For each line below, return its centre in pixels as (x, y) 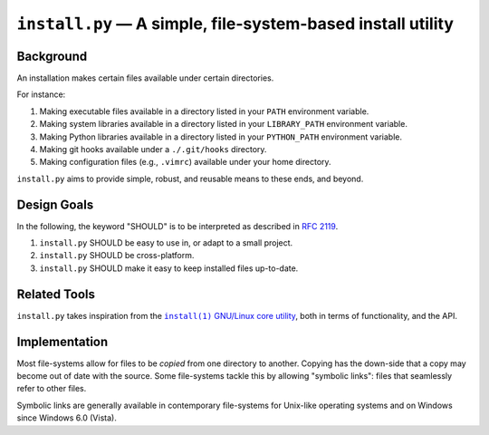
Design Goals (55, 204)
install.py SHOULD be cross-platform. (117, 256)
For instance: (41, 94)
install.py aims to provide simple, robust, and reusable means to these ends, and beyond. (190, 179)
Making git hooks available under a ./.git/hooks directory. (153, 150)
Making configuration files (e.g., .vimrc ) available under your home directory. (185, 162)
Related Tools (56, 294)
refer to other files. (52, 389)
